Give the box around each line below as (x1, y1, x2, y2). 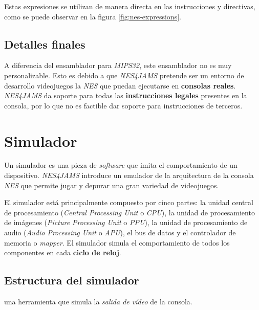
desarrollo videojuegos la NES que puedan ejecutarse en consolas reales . (4, 80, 236, 91)
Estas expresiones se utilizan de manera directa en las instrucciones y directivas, (4, 1, 255, 11)
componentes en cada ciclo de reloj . (4, 247, 121, 258)
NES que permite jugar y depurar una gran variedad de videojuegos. (4, 180, 219, 190)
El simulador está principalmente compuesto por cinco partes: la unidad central (4, 197, 253, 208)
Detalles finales (4, 36, 85, 52)
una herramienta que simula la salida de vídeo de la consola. (4, 296, 192, 307)
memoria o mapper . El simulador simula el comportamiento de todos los (4, 237, 230, 248)
